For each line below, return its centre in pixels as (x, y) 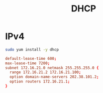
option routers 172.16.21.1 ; (40, 82)
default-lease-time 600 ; (31, 58)
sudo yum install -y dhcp (32, 49)
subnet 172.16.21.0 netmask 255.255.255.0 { (52, 68)
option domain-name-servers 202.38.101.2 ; (54, 77)
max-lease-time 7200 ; (28, 63)
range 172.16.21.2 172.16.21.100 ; (45, 72)
